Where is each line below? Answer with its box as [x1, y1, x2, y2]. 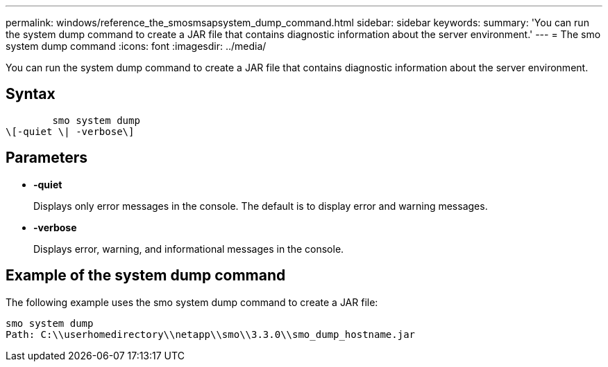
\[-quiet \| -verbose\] [6, 125, 135, 137]
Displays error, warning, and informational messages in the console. [33, 242, 344, 255]
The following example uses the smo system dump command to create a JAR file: [6, 296, 378, 308]
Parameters [6, 149, 87, 167]
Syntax [6, 85, 56, 103]
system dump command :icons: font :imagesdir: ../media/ [6, 40, 267, 52]
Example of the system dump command [6, 267, 286, 285]
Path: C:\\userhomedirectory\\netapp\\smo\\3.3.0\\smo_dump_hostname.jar [6, 328, 416, 340]
